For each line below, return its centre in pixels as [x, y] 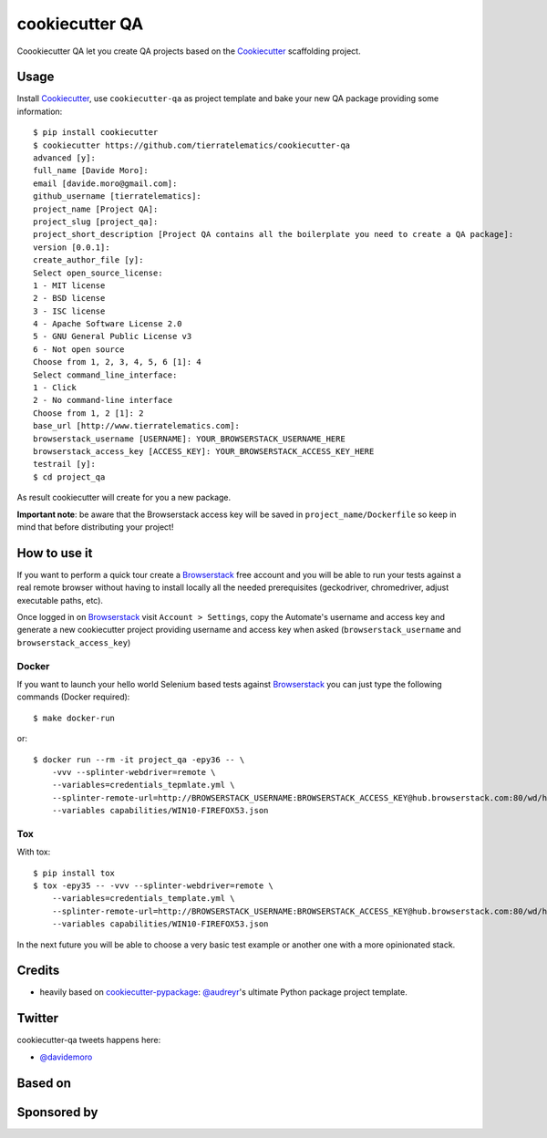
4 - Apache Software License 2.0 [108, 324]
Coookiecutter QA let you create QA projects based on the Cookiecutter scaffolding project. [189, 51]
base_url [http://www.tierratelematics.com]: [137, 426]
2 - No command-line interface [103, 400]
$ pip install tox [74, 873]
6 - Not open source [79, 349]
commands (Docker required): [73, 697]
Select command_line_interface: [105, 375]
